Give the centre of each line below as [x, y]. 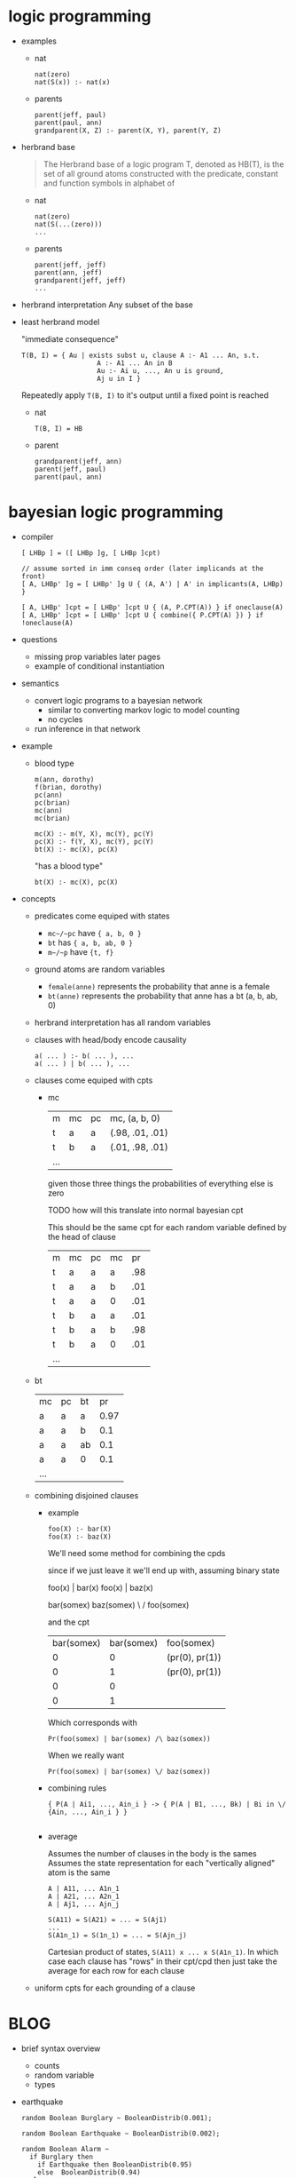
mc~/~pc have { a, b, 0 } [94, 933]
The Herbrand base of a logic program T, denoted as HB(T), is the [164, 164]
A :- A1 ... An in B [134, 363]
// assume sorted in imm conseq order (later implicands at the [142, 568]
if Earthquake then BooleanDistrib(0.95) [115, 2165]
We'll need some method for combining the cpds [136, 1553]
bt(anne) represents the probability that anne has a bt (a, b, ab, [163, 996]
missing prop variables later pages [97, 656]
